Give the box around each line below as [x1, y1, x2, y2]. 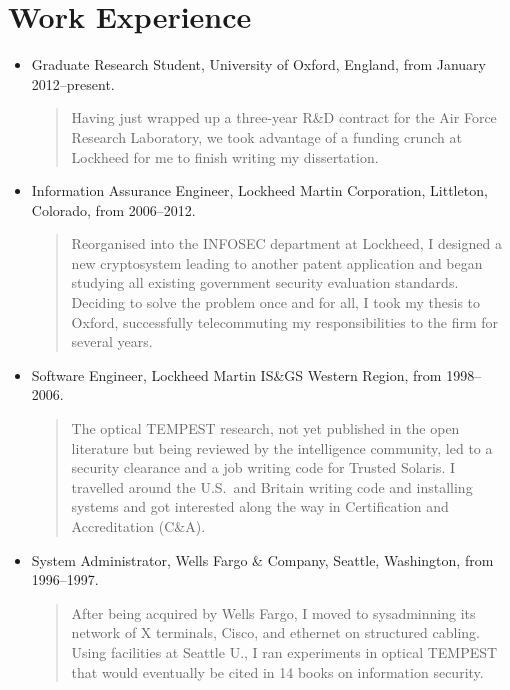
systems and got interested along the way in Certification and [71, 496, 449, 517]
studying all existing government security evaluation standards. [71, 272, 459, 293]
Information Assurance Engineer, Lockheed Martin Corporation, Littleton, [31, 180, 488, 201]
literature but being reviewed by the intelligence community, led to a [71, 437, 493, 458]
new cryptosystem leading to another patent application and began [71, 252, 483, 273]
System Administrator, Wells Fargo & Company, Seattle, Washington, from [31, 549, 494, 570]
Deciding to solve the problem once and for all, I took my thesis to [71, 292, 481, 313]
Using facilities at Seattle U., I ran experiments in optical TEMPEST [71, 641, 498, 662]
